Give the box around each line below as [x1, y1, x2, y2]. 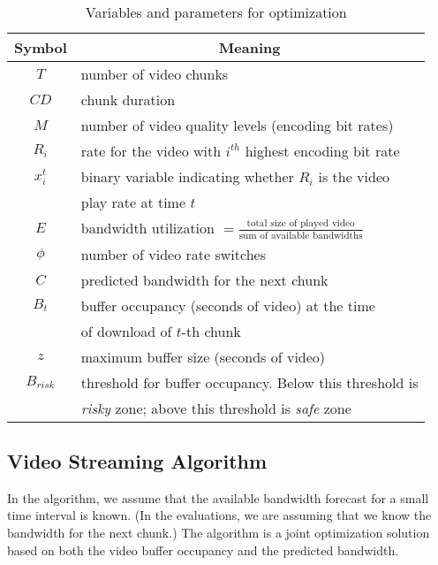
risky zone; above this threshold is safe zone [80, 397, 351, 418]
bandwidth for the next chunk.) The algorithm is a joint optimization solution [7, 523, 430, 541]
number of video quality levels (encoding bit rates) [80, 115, 394, 135]
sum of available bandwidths [238, 230, 363, 241]
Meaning [218, 37, 281, 57]
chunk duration [80, 89, 176, 110]
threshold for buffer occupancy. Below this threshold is [80, 371, 419, 393]
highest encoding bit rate [245, 141, 400, 161]
